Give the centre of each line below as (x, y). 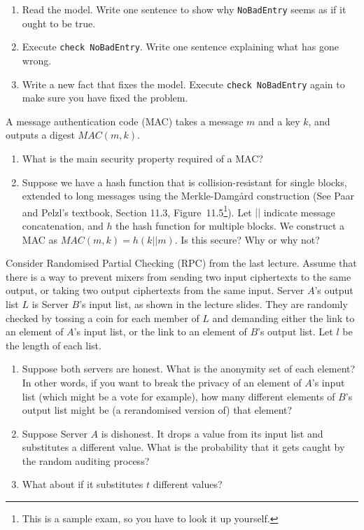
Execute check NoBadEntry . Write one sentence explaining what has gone (180, 47)
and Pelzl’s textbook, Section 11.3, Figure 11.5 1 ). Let (137, 211)
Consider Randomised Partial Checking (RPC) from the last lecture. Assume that (181, 263)
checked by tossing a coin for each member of (103, 318)
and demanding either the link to (283, 318)
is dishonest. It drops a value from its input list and (212, 433)
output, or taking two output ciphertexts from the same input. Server (155, 290)
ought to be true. (59, 23)
